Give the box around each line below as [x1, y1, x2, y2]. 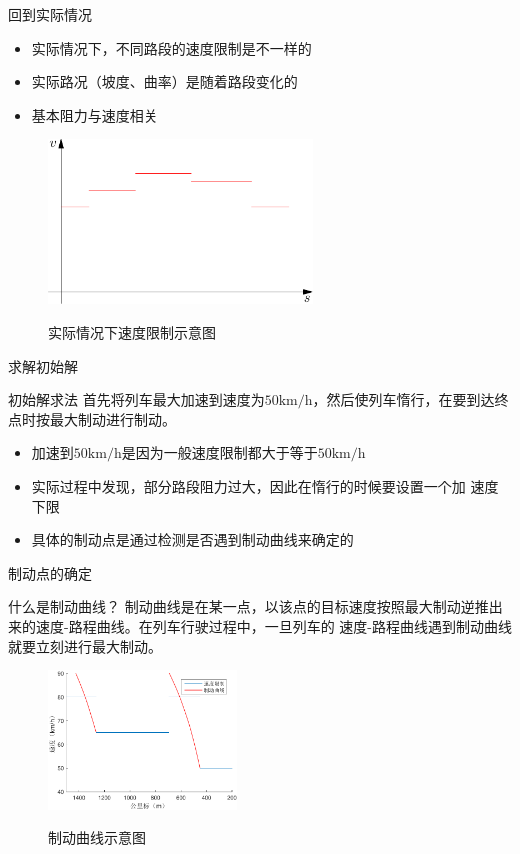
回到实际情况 [8, 4, 92, 24]
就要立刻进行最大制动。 [8, 635, 162, 656]
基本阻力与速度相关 [31, 104, 158, 125]
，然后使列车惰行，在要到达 [312, 389, 495, 410]
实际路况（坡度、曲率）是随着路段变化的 [31, 71, 298, 92]
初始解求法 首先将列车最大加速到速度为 [8, 389, 265, 410]
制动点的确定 [8, 562, 92, 583]
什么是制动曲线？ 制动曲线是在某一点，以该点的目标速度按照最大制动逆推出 [8, 596, 503, 617]
